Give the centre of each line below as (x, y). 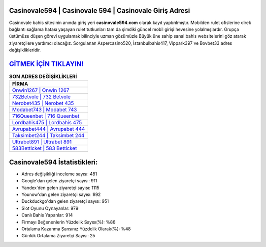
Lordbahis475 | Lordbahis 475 (47, 123)
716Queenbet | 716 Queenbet (46, 116)
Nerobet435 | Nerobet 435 (43, 103)
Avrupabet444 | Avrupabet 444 (49, 129)
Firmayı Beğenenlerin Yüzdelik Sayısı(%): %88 (68, 222)
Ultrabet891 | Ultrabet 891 (42, 142)
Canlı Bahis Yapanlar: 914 (47, 215)
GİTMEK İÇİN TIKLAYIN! (46, 64)
